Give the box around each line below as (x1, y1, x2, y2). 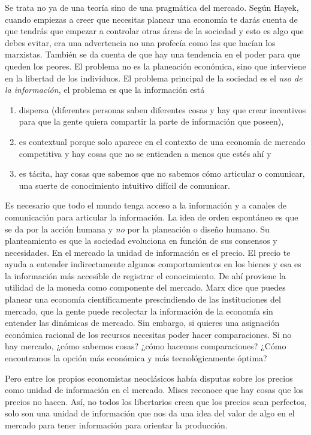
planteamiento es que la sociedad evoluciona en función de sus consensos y (5, 234, 277, 247)
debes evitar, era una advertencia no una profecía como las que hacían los (5, 36, 276, 49)
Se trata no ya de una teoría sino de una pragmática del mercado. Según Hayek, (5, 1, 299, 13)
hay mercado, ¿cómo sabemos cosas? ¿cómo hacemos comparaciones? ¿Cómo (5, 340, 286, 352)
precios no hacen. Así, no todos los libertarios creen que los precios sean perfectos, (5, 395, 307, 407)
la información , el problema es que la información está (5, 83, 205, 96)
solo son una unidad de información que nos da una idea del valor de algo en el (5, 407, 295, 419)
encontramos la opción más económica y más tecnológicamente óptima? (5, 352, 267, 364)
